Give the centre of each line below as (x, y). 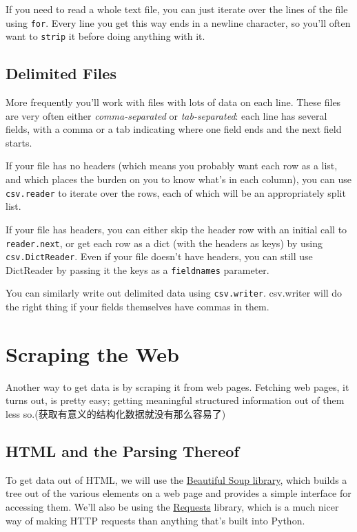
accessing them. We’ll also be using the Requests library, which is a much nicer (172, 507)
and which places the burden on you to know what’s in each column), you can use (178, 179)
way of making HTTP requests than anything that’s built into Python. (155, 520)
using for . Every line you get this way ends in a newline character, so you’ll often (178, 22)
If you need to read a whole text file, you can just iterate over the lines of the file (177, 9)
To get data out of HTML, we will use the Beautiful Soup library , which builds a (176, 479)
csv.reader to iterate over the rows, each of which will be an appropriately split (176, 192)
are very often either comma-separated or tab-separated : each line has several (166, 115)
